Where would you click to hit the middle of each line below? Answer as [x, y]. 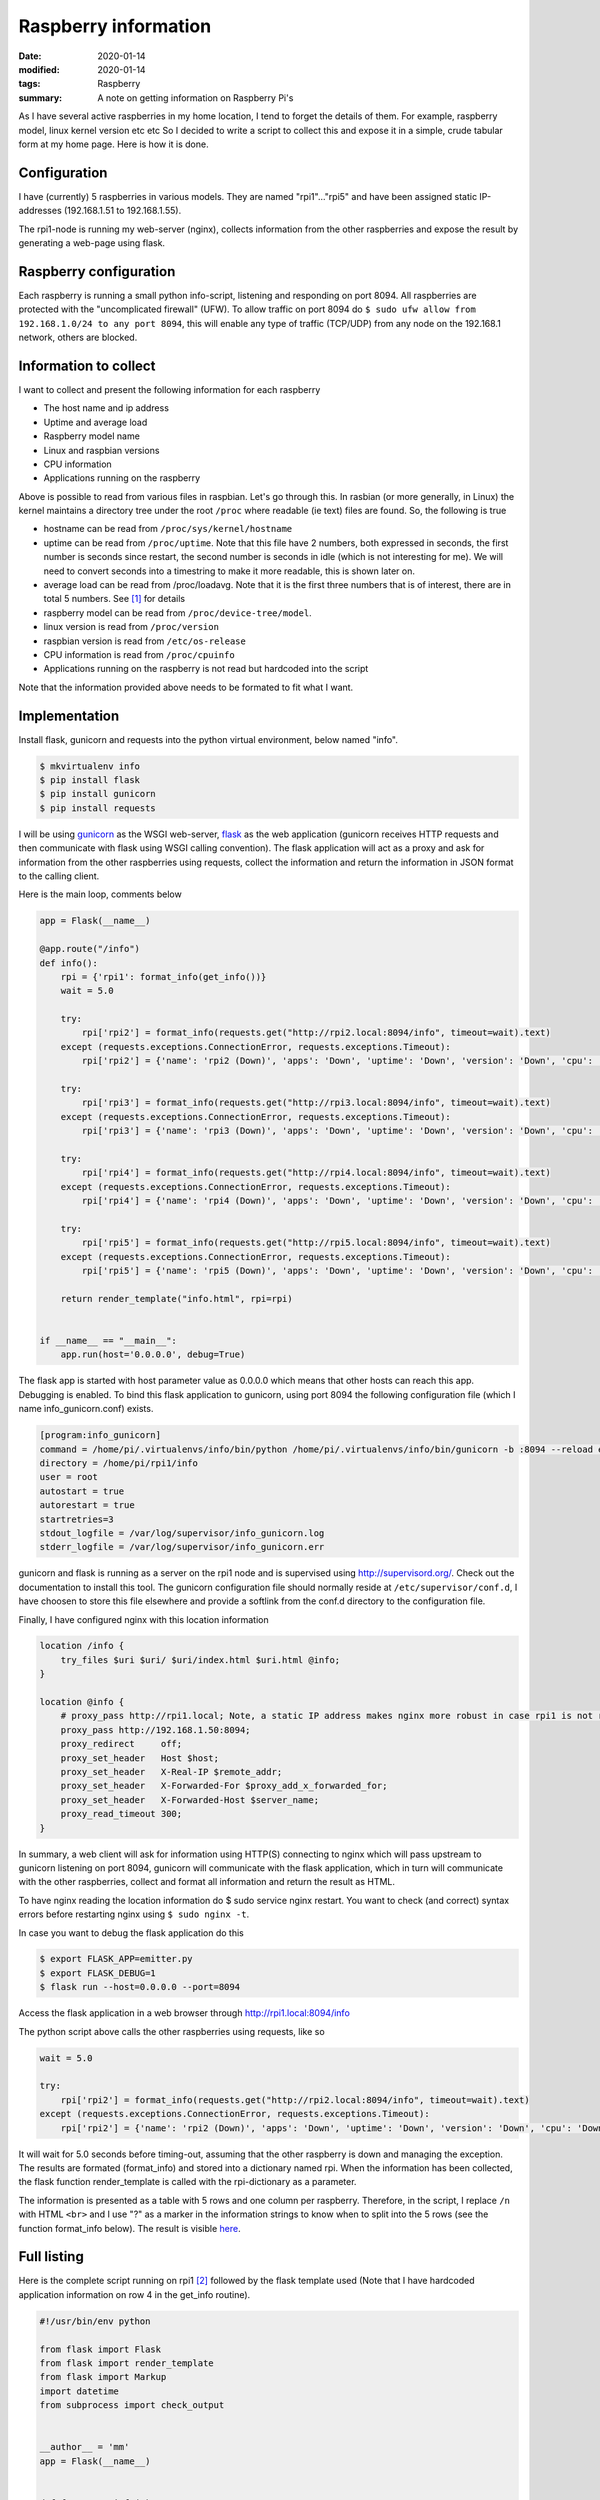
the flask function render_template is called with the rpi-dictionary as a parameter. [187, 2182]
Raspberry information [115, 26]
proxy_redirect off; [121, 1744]
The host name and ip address [106, 408]
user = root [69, 1477]
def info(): [69, 963]
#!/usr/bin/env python [95, 2321]
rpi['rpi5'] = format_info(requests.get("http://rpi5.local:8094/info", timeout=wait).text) [316, 1243]
